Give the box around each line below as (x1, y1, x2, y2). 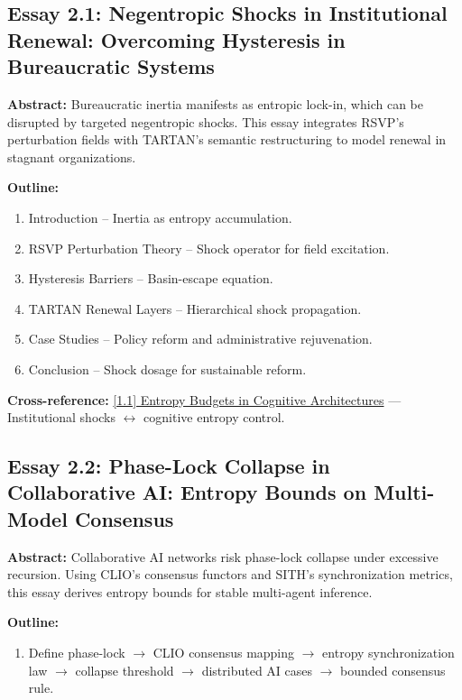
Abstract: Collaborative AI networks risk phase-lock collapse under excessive (7, 547, 439, 566)
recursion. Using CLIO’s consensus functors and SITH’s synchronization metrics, (7, 565, 453, 584)
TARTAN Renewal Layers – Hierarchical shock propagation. (28, 299, 362, 318)
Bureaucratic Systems (7, 52, 215, 80)
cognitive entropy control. (143, 408, 285, 427)
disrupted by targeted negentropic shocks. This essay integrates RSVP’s (7, 112, 404, 131)
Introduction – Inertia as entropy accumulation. (28, 207, 292, 226)
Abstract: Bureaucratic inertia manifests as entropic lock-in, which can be (7, 94, 423, 113)
